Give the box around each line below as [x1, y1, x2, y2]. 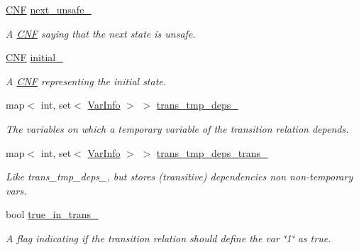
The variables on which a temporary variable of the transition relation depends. [6, 121, 349, 136]
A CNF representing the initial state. [6, 73, 167, 88]
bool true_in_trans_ [6, 207, 99, 222]
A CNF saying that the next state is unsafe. [6, 26, 196, 40]
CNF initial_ [6, 50, 63, 65]
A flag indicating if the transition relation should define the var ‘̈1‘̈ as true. [6, 230, 331, 245]
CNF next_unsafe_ [6, 2, 92, 16]
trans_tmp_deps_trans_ [156, 145, 268, 160]
